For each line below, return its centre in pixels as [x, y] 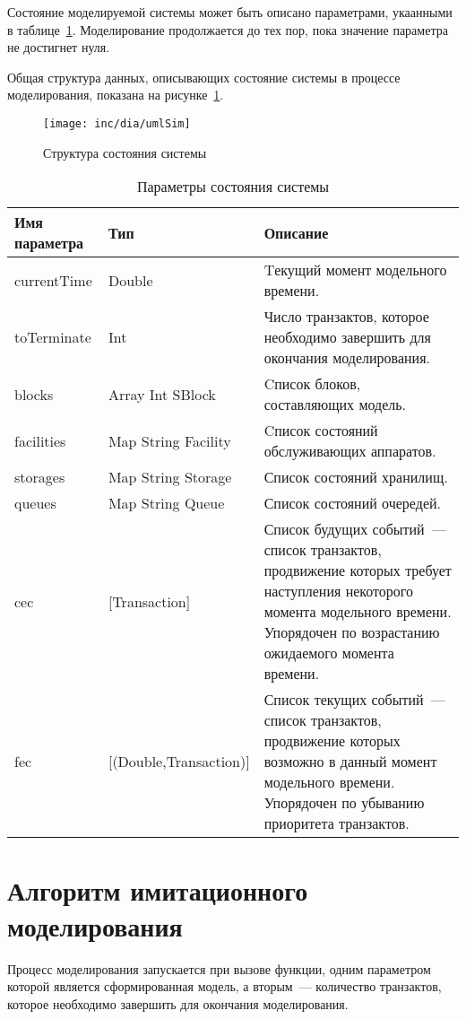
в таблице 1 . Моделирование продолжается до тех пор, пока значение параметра [228, 29]
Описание [296, 232]
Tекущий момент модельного [355, 270]
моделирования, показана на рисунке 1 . [116, 95]
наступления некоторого [339, 591]
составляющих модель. [335, 405]
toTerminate [53, 337]
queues [35, 503]
